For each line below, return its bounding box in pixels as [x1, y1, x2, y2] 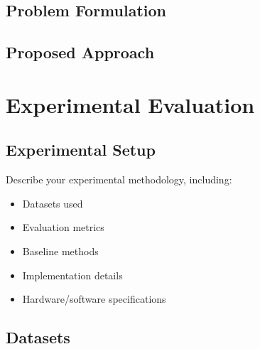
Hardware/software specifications [22, 291, 166, 306]
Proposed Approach [6, 41, 155, 63]
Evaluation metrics [22, 220, 104, 235]
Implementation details [22, 267, 123, 282]
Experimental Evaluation [6, 90, 255, 119]
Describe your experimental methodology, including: [6, 172, 232, 187]
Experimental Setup [6, 139, 156, 161]
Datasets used [22, 195, 83, 210]
